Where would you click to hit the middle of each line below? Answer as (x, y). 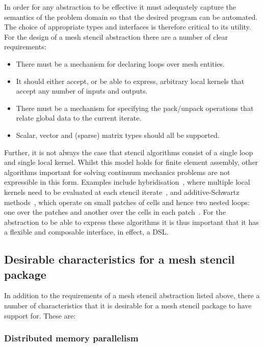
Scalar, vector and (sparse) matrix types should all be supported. (118, 135)
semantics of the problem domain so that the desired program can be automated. (131, 17)
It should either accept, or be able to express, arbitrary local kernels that (130, 81)
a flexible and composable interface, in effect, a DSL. (86, 232)
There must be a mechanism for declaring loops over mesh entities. (121, 63)
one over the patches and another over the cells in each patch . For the (115, 212)
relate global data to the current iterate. (79, 118)
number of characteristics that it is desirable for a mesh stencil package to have (128, 306)
